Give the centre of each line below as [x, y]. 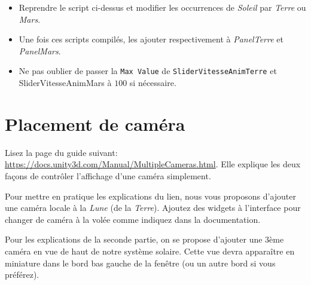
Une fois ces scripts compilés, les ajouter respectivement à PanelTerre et [151, 39]
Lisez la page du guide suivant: [61, 152]
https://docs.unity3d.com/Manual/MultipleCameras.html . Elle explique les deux [153, 164]
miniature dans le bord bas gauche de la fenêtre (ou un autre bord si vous [140, 263]
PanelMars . [40, 50]
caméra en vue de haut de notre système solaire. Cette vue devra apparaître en [150, 251]
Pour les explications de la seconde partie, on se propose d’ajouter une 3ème [144, 239]
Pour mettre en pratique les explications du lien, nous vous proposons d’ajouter [151, 196]
